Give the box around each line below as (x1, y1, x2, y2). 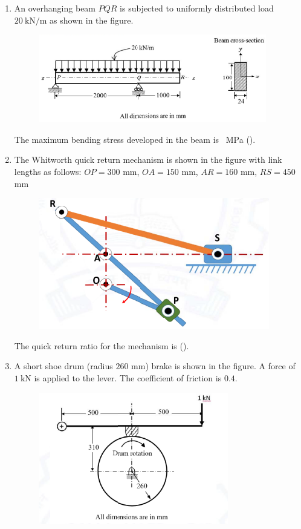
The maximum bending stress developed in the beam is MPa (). (14, 133, 256, 145)
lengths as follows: (14, 165, 82, 177)
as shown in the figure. (50, 13, 134, 26)
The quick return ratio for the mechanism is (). (14, 339, 189, 352)
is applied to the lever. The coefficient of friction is (34, 371, 222, 384)
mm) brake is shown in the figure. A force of (131, 360, 296, 372)
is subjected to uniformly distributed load (120, 2, 274, 14)
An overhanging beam (14, 2, 96, 14)
